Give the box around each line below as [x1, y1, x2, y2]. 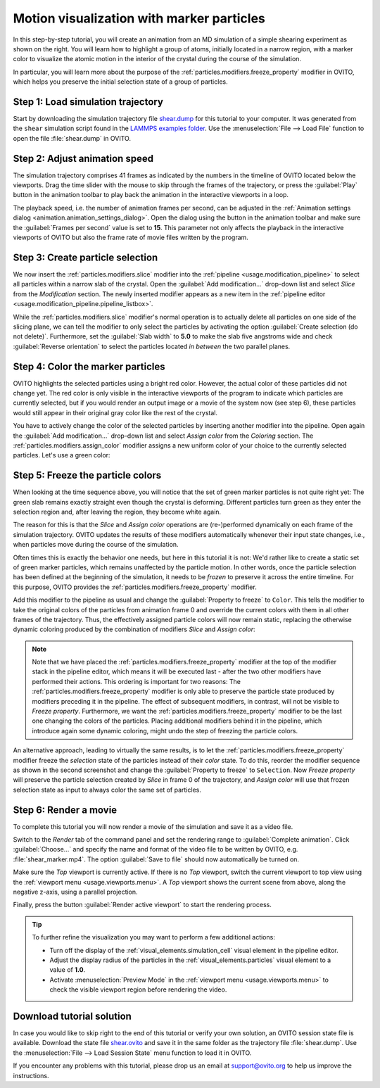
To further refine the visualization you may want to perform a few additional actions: [32, 933, 276, 942]
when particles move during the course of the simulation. [13, 540, 179, 549]
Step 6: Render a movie [13, 804, 118, 816]
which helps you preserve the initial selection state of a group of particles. [13, 77, 228, 86]
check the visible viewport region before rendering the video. [49, 985, 227, 994]
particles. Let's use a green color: [13, 451, 110, 460]
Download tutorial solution [13, 1010, 132, 1022]
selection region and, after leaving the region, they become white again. [13, 507, 222, 517]
